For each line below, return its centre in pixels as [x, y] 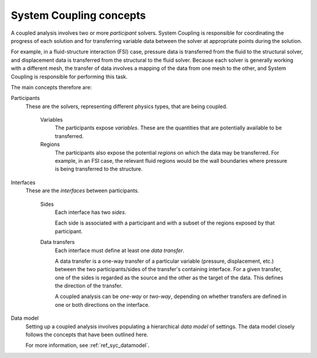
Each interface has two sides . [90, 212]
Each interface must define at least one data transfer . [120, 250]
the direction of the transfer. [89, 286]
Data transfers [58, 242]
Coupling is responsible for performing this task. [69, 76]
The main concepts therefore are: [51, 87]
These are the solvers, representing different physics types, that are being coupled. [127, 106]
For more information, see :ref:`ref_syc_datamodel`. [87, 345]
